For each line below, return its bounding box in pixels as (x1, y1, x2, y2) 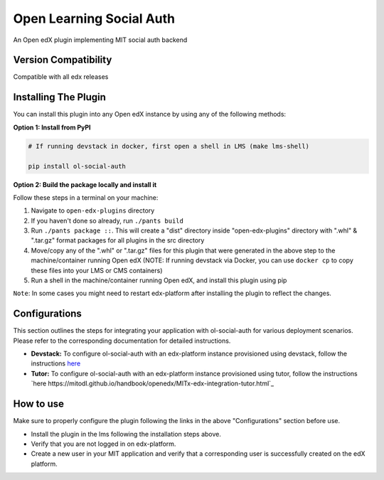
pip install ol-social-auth (28, 162, 126, 170)
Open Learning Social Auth (13, 11, 176, 26)
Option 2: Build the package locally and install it (13, 180, 157, 188)
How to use (13, 398, 64, 410)
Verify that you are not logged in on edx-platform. (31, 439, 176, 448)
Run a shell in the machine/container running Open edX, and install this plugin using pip (31, 276, 287, 284)
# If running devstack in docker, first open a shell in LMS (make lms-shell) (28, 142, 309, 150)
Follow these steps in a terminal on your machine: (13, 193, 159, 202)
